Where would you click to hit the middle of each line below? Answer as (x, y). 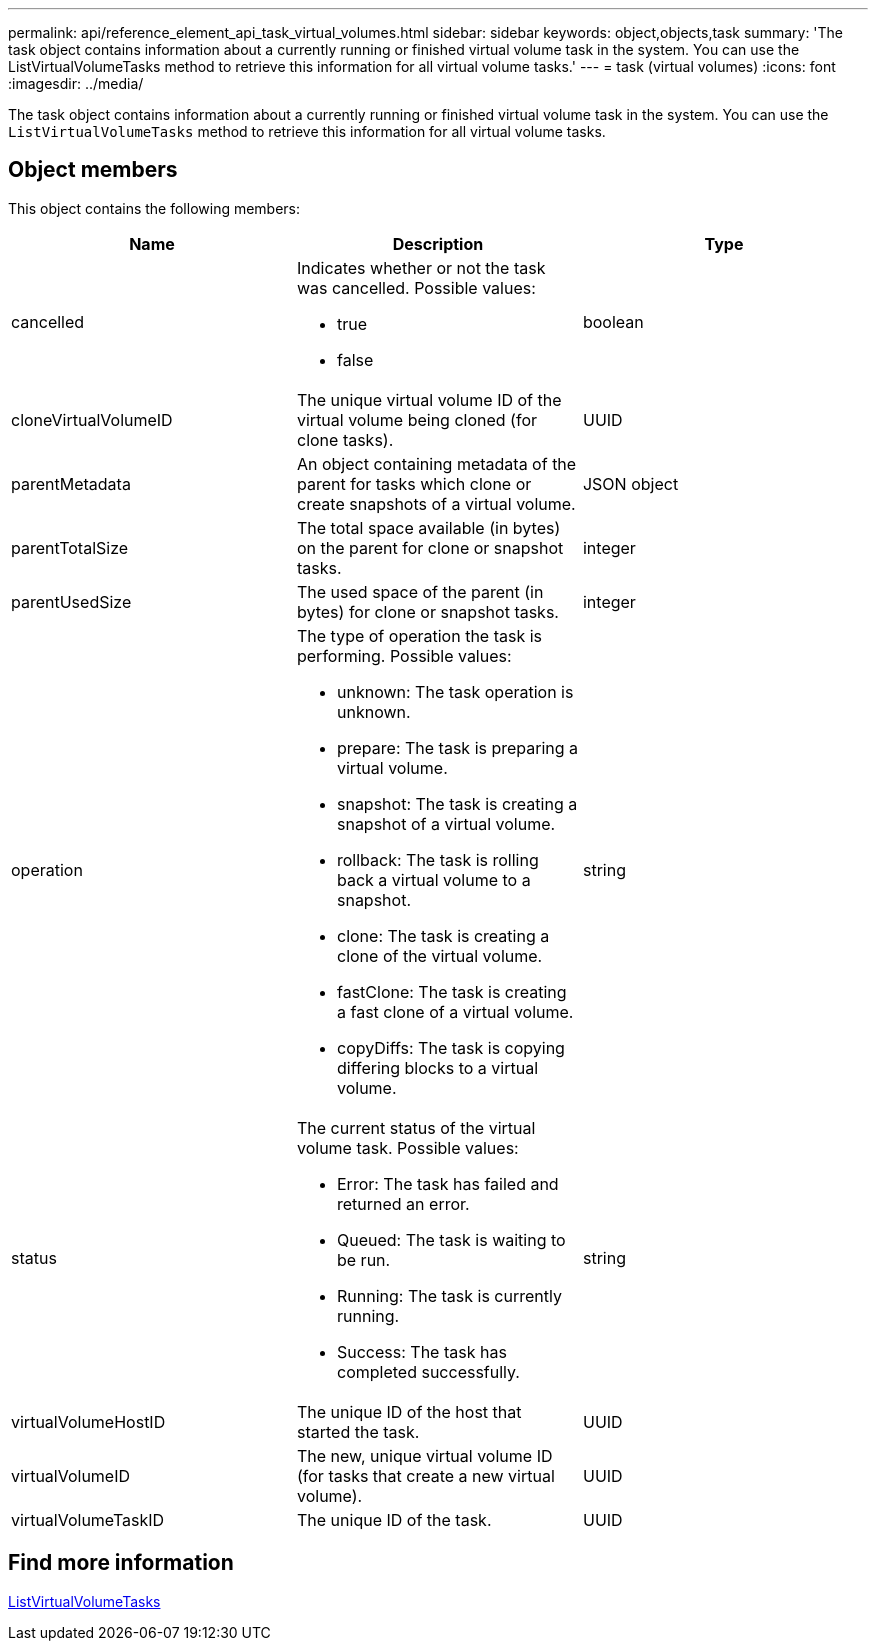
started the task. (358, 1431)
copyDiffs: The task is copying (450, 1047)
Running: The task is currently (449, 1295)
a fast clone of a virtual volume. (455, 1011)
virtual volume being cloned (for (416, 419)
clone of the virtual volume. (439, 955)
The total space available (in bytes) (428, 527)
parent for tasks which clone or (414, 483)
